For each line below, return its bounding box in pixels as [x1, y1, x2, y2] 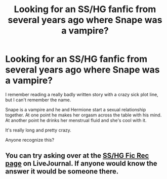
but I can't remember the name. [5, 97, 71, 103]
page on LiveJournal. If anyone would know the [5, 159, 158, 168]
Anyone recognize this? [5, 137, 55, 143]
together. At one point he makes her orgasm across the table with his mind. [5, 112, 162, 118]
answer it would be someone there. [5, 167, 119, 176]
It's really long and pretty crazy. [5, 127, 72, 133]
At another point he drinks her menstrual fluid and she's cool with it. [5, 117, 147, 123]
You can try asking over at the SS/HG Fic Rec [5, 151, 149, 160]
